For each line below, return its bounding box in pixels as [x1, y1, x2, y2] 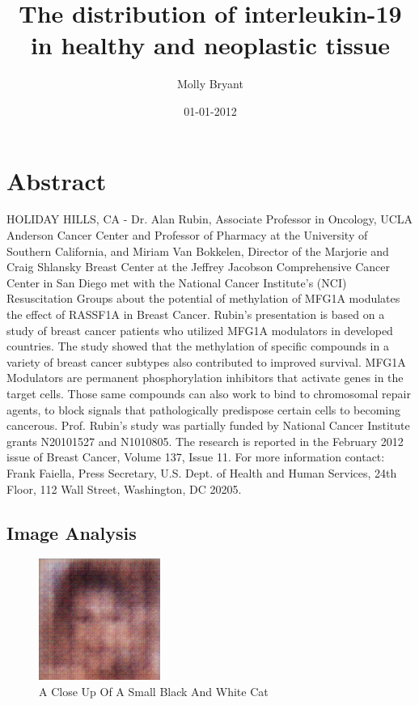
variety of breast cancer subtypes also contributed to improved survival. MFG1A [6, 353, 406, 370]
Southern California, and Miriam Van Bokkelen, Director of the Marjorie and [6, 242, 389, 259]
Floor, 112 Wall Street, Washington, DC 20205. [6, 480, 242, 497]
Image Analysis [6, 520, 137, 545]
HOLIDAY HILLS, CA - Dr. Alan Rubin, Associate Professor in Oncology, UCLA [6, 210, 413, 227]
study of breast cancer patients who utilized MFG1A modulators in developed [6, 321, 393, 338]
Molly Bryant [177, 75, 243, 92]
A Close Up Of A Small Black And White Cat [39, 682, 269, 699]
